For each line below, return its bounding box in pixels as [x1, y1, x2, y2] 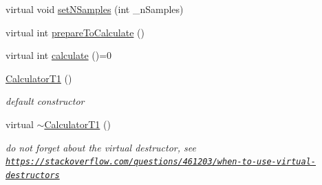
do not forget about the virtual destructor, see [6, 140, 196, 154]
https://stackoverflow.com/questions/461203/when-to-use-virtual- [6, 157, 316, 167]
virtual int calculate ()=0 [6, 48, 112, 62]
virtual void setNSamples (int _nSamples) [6, 2, 184, 16]
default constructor [6, 94, 85, 108]
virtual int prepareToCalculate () [6, 25, 144, 39]
